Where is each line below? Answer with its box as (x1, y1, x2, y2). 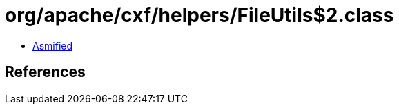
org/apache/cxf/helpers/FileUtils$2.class (5, 3, 394, 27)
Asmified (32, 39, 73, 52)
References (5, 63, 86, 81)
